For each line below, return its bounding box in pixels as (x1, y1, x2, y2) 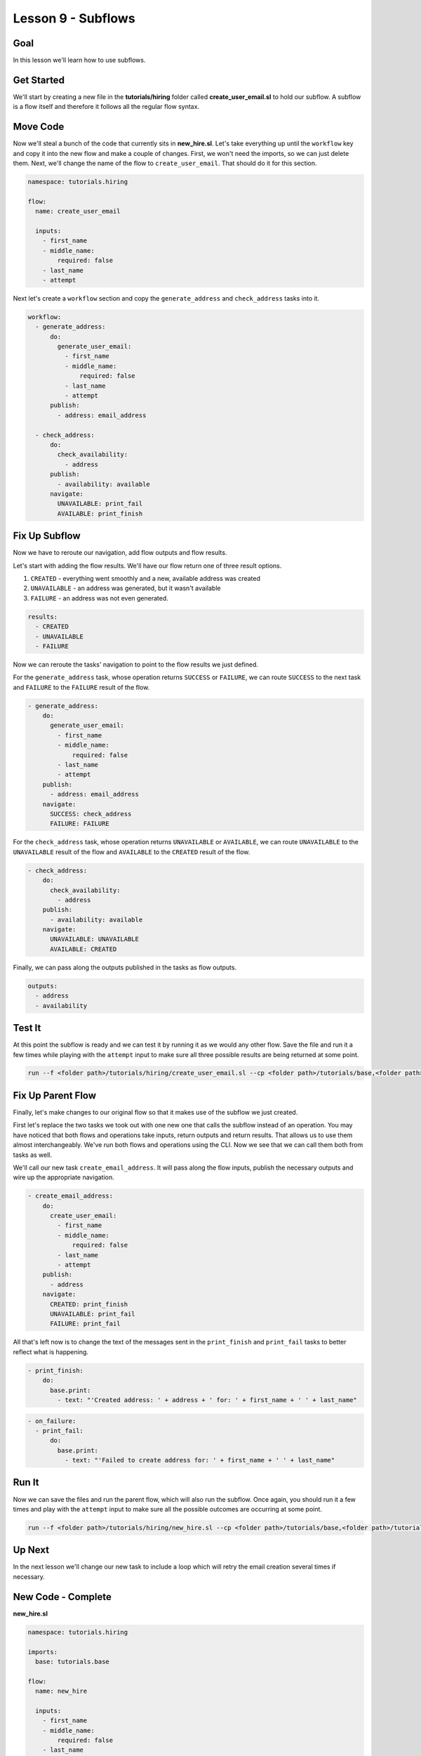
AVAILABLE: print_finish (57, 509, 143, 518)
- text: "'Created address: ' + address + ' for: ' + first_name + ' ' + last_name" (57, 1396, 357, 1404)
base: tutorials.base (35, 1658, 110, 1665)
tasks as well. (13, 1151, 53, 1159)
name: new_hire (35, 1687, 88, 1696)
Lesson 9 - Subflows (13, 11, 136, 26)
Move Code (13, 121, 65, 133)
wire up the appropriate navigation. (13, 1173, 115, 1181)
